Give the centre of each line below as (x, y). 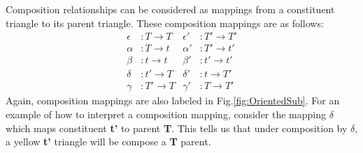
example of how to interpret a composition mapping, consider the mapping (166, 114)
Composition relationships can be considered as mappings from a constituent (170, 9)
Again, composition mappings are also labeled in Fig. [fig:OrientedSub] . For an (173, 100)
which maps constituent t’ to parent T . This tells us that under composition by (177, 128)
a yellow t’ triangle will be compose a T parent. (108, 142)
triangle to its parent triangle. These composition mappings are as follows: (165, 23)
